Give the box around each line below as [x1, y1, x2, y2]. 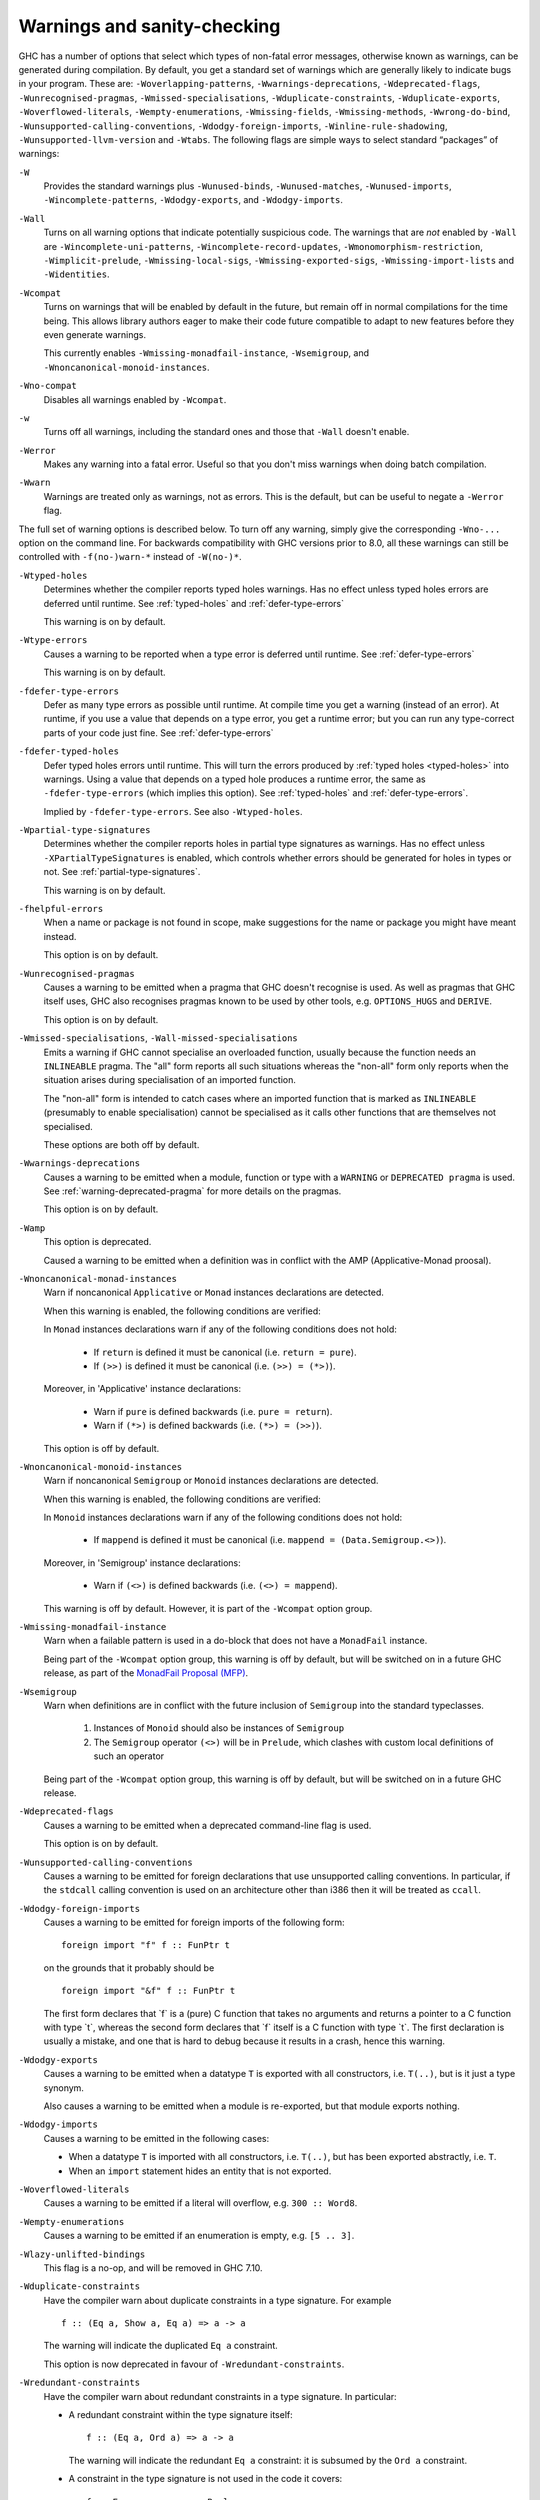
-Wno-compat [18, 380, 77, 392]
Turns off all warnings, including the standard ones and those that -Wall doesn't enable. [43, 426, 410, 438]
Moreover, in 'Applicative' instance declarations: [43, 1383, 242, 1395]
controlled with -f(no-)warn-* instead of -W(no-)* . [18, 551, 242, 563]
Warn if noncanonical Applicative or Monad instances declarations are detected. [43, 1286, 385, 1299]
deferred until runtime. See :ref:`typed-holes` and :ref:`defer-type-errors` [43, 597, 345, 609]
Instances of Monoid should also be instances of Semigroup [93, 1722, 345, 1734]
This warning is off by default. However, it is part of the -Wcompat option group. [43, 1602, 373, 1614]
